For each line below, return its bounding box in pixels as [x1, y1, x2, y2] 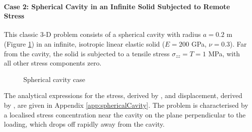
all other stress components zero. [4, 58, 102, 68]
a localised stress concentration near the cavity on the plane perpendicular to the [4, 109, 246, 119]
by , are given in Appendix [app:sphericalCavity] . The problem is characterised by [4, 99, 249, 110]
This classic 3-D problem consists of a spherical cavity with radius [4, 29, 201, 39]
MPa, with [208, 48, 240, 58]
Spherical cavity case [23, 74, 85, 84]
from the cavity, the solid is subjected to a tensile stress [4, 48, 170, 58]
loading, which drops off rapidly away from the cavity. [4, 119, 165, 129]
